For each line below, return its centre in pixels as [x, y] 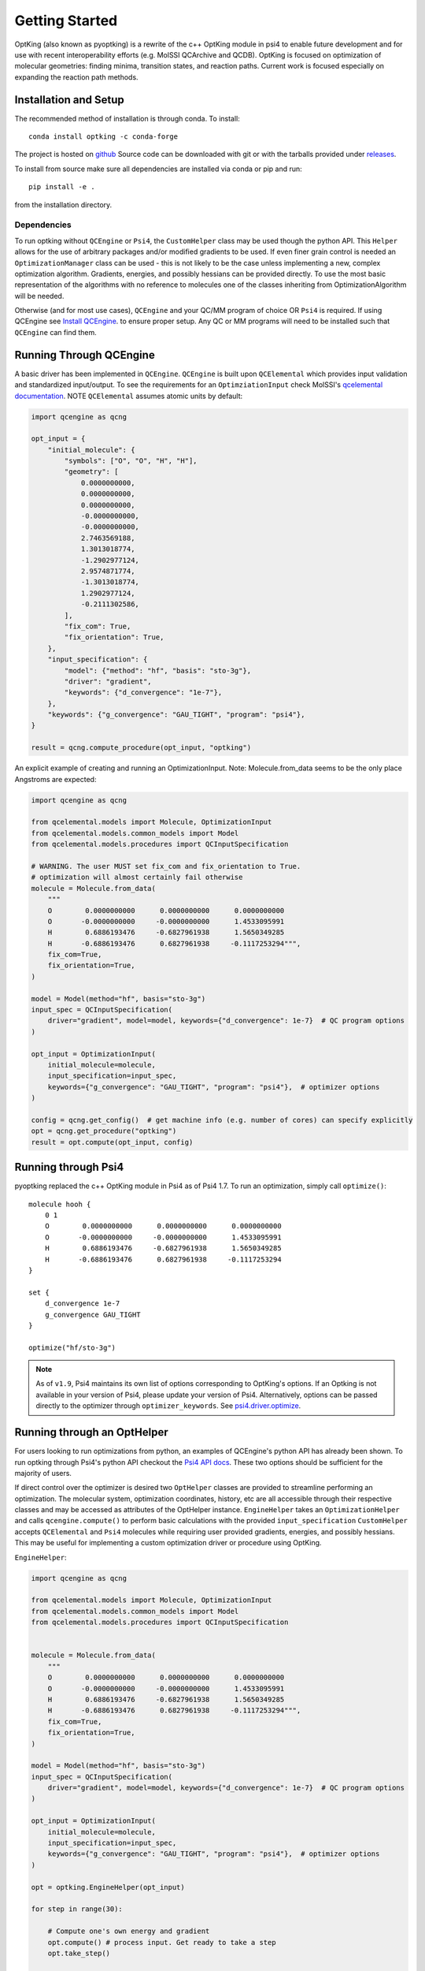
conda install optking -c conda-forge [103, 137]
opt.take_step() [79, 1953]
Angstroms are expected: [55, 779]
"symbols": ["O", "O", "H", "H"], [131, 461]
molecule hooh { [60, 1204]
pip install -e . [62, 187]
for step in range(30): [77, 1909]
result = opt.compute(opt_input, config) [112, 1142]
